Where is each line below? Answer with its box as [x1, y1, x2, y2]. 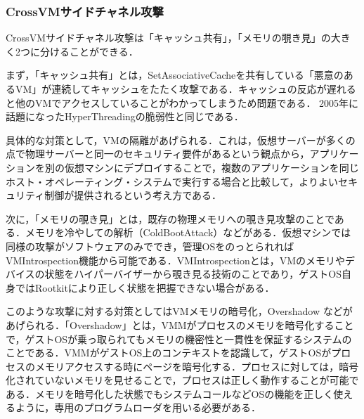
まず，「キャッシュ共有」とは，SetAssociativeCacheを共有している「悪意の [6, 67, 344, 82]
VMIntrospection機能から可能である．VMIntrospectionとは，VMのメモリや [6, 252, 346, 267]
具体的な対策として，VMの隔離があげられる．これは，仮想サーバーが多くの [6, 132, 356, 147]
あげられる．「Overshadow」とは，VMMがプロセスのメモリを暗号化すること [6, 317, 354, 332]
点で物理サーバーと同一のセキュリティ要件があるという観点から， [6, 146, 310, 161]
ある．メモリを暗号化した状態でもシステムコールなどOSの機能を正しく [6, 386, 334, 401]
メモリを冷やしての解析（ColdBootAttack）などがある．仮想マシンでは [25, 225, 351, 240]
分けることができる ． [39, 44, 138, 58]
